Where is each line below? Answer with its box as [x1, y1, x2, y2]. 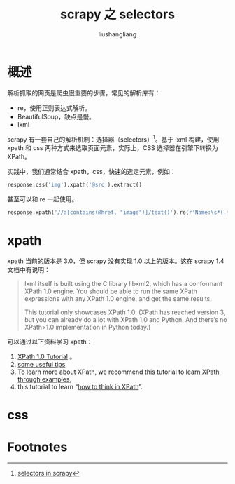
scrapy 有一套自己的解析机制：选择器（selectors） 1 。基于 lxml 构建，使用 [7, 134, 220, 144]
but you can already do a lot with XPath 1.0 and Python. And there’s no [24, 316, 227, 324]
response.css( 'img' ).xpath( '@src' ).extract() [7, 182, 142, 189]
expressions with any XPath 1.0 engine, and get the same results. [24, 295, 212, 303]
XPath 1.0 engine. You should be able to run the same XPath [24, 287, 198, 295]
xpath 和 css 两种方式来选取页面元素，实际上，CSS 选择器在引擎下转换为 [7, 144, 218, 152]
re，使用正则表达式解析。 [17, 103, 91, 112]
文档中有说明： [7, 266, 50, 274]
